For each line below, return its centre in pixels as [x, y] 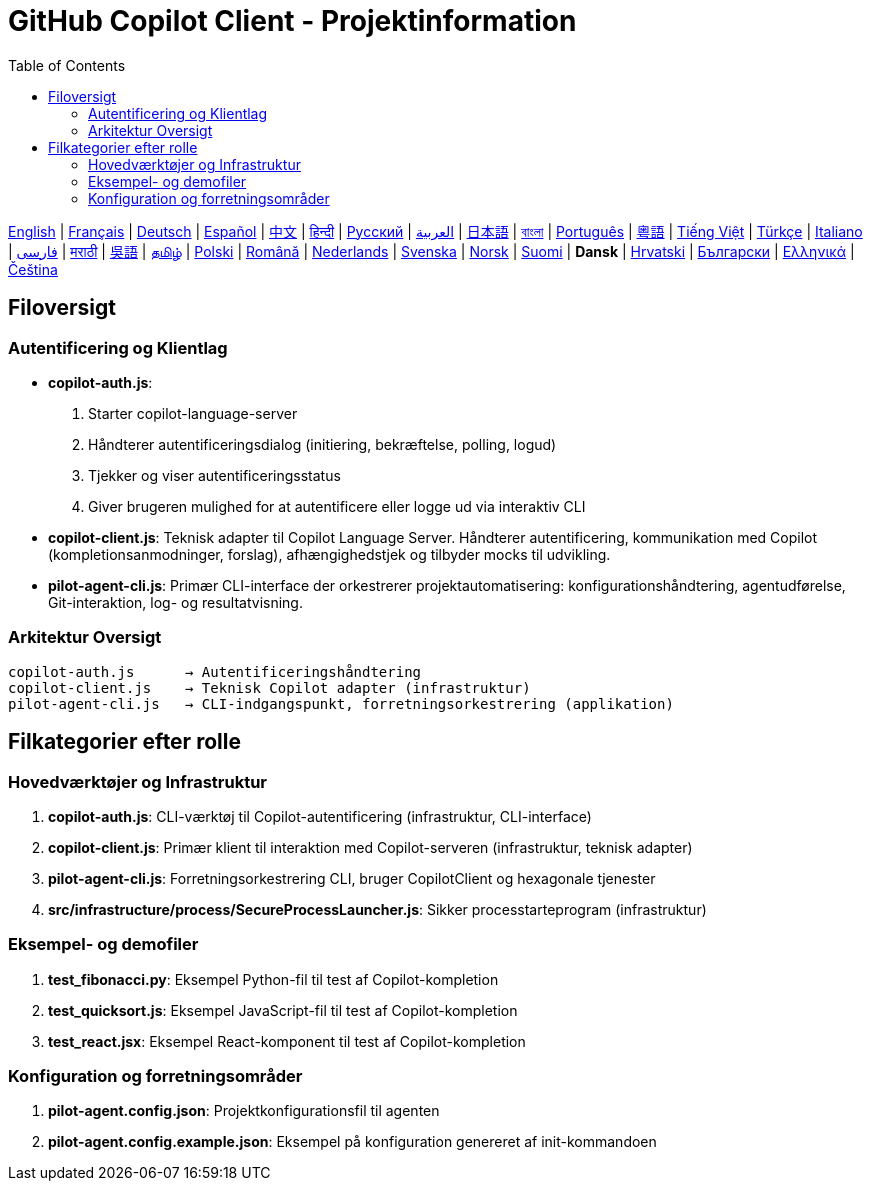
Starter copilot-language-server [193, 413]
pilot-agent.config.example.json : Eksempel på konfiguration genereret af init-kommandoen [352, 1142]
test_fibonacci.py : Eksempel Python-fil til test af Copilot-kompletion [273, 979]
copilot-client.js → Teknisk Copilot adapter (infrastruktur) [269, 687]
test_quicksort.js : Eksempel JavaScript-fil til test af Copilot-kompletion [283, 1010]
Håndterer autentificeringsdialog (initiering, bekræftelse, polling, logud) [322, 444]
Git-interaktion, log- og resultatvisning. [175, 602]
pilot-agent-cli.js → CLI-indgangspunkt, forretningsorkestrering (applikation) [341, 703]
